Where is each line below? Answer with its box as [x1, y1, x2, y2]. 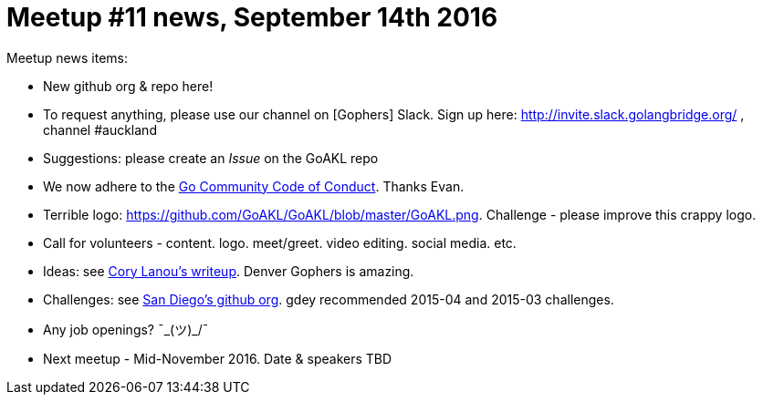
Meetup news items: [6, 49, 128, 66]
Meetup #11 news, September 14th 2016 [6, 2, 498, 33]
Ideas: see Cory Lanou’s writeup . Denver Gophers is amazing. [43, 263, 414, 279]
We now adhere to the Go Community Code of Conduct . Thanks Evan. [43, 178, 465, 194]
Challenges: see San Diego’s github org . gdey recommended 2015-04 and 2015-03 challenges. [43, 291, 614, 307]
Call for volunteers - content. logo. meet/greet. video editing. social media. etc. [43, 234, 517, 251]
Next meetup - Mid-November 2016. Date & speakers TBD [43, 350, 392, 366]
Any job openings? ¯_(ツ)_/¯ [43, 321, 209, 337]
